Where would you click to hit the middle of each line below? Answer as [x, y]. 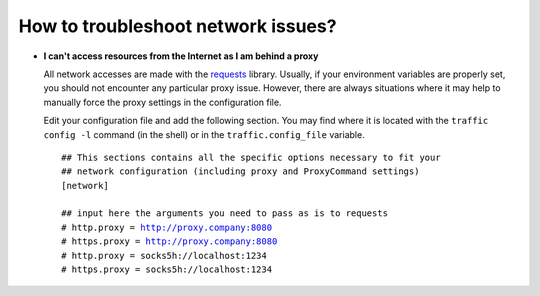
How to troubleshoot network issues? [177, 26]
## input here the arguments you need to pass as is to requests [225, 213]
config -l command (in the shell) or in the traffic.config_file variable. [204, 134]
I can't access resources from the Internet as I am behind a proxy [181, 56]
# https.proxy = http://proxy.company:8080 [169, 241]
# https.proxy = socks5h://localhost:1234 [167, 269]
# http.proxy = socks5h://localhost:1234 [164, 255]
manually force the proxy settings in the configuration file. [162, 102]
